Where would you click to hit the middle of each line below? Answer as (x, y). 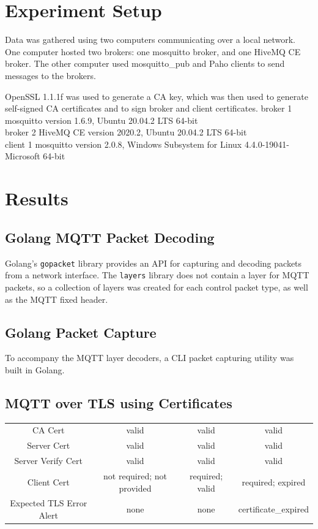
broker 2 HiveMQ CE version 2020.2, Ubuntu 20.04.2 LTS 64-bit (126, 132)
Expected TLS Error (49, 503)
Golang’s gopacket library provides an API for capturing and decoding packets (153, 263)
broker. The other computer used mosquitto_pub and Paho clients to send (145, 63)
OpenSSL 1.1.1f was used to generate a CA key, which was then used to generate (157, 96)
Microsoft (23, 156)
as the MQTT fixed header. (57, 299)
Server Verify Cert (48, 461)
